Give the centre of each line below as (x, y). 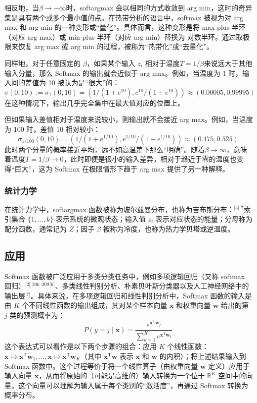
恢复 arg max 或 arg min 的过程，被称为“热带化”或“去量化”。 (116, 46)
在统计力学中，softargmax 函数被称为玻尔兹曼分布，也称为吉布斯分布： (119, 209)
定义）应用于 (229, 366)
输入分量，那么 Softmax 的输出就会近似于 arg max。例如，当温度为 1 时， (124, 73)
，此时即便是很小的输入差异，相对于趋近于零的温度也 (150, 159)
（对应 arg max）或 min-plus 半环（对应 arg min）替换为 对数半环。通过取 (124, 36)
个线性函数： (188, 346)
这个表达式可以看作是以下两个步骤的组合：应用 (81, 346)
